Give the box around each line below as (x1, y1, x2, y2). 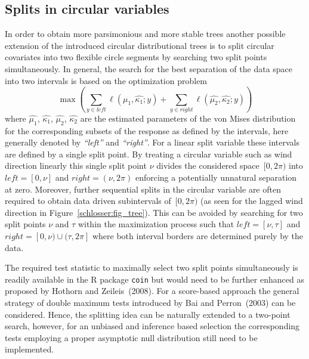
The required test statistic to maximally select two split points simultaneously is (5, 261, 298, 274)
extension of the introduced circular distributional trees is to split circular (5, 39, 274, 51)
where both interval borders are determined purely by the (92, 230, 304, 242)
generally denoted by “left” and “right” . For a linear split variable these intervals (5, 136, 299, 148)
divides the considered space (156, 159, 259, 172)
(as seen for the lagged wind (200, 194, 303, 207)
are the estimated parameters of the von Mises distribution (80, 112, 296, 124)
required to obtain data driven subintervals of (5, 194, 171, 207)
